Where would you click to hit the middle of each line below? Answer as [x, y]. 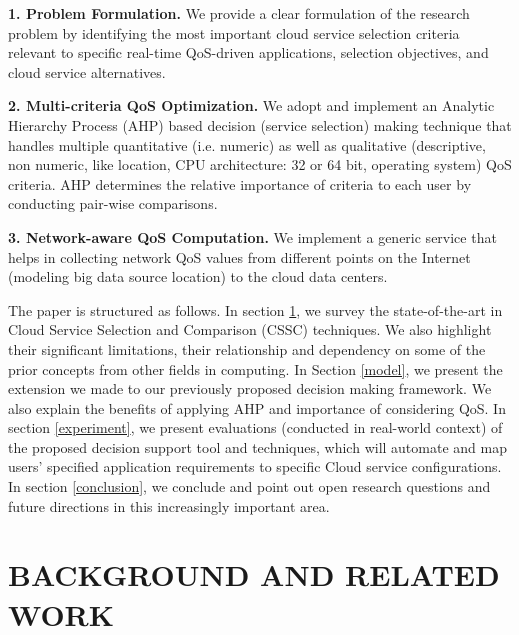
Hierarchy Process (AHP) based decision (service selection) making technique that [260, 124]
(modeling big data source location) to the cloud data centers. [198, 276]
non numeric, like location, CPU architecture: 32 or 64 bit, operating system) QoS [260, 164]
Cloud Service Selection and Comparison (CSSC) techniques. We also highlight [250, 329]
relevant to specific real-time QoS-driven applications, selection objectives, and [248, 52]
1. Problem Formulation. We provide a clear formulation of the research [239, 13]
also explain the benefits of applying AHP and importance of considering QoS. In [257, 407]
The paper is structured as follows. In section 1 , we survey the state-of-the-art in [255, 309]
